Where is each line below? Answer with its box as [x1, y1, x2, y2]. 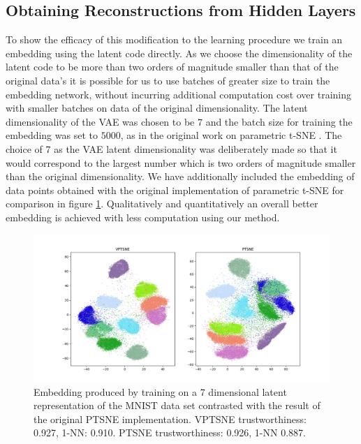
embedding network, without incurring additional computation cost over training [6, 87, 352, 101]
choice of [6, 141, 43, 156]
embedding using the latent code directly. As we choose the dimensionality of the [6, 45, 353, 60]
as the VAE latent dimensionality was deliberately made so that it [54, 141, 337, 156]
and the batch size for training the [205, 114, 353, 128]
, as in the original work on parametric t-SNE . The [120, 128, 342, 142]
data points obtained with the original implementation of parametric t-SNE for [6, 182, 344, 197]
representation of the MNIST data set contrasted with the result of [34, 398, 321, 413]
